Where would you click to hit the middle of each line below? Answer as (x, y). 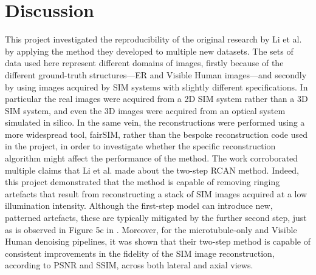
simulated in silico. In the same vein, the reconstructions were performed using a (155, 122)
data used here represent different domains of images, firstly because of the (144, 63)
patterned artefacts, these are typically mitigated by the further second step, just (156, 218)
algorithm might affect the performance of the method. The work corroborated (152, 158)
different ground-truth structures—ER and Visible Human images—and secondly (156, 74)
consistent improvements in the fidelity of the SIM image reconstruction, (140, 253)
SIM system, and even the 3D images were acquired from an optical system (145, 110)
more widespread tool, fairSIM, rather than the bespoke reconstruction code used (156, 134)
